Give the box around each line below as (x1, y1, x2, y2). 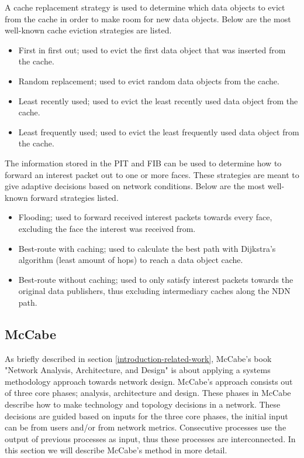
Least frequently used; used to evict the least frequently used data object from (18, 125, 299, 138)
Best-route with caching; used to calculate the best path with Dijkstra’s (18, 242, 276, 254)
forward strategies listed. (30, 191, 119, 203)
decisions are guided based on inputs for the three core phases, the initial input (5, 409, 288, 422)
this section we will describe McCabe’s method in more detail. (5, 444, 227, 456)
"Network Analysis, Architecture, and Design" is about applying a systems (5, 364, 271, 376)
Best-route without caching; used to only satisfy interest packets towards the (18, 273, 293, 285)
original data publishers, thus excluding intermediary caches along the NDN (18, 285, 291, 297)
